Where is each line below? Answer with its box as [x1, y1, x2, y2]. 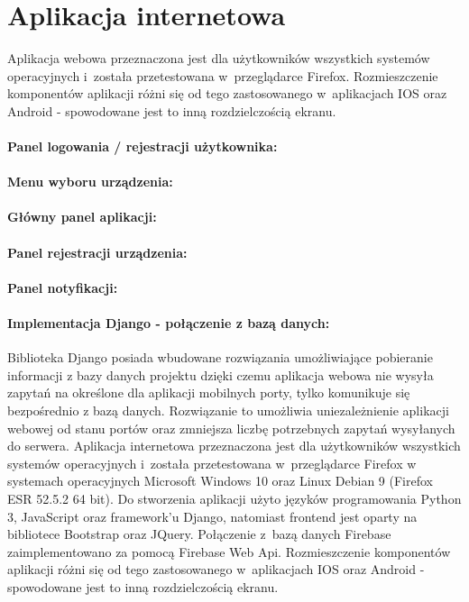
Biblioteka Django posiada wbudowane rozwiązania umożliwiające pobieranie [7, 348, 433, 367]
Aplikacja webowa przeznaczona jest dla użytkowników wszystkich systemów [7, 49, 430, 68]
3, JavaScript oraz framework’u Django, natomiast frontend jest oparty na [7, 506, 418, 525]
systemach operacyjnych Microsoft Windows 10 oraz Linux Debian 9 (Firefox [7, 471, 433, 490]
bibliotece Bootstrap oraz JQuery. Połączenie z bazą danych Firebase [7, 524, 391, 543]
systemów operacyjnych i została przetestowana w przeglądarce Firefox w [7, 453, 417, 472]
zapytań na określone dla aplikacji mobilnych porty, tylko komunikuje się [7, 383, 410, 402]
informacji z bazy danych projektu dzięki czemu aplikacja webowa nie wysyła [7, 365, 434, 384]
